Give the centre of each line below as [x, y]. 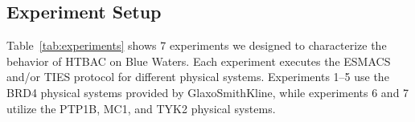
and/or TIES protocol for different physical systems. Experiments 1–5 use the [198, 77]
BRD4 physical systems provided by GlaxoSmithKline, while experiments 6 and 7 [208, 92]
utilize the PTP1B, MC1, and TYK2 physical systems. [141, 108]
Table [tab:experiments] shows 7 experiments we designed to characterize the [197, 45]
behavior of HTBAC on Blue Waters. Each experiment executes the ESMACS [199, 61]
